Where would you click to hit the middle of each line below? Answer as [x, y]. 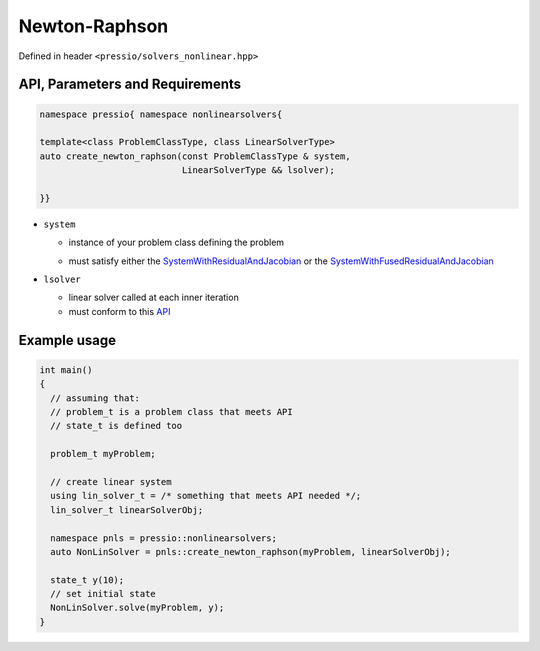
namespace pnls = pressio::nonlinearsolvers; [163, 538]
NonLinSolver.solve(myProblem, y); [137, 608]
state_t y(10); [87, 579]
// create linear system [111, 481]
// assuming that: [95, 398]
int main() [66, 369]
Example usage [67, 340]
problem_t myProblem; [103, 454]
